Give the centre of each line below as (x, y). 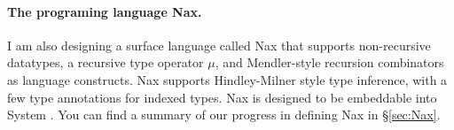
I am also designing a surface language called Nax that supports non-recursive (219, 45)
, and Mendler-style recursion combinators (329, 62)
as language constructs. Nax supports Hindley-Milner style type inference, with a (227, 79)
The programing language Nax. (105, 11)
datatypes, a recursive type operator (106, 62)
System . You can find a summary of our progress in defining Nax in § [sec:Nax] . (224, 115)
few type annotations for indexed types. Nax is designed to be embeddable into (222, 97)
